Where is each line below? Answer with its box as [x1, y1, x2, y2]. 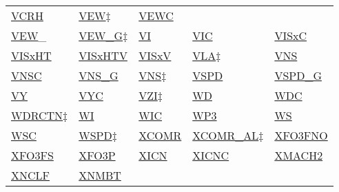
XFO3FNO [274, 127, 328, 143]
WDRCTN [11, 107, 63, 123]
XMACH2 [274, 147, 323, 163]
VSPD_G [274, 67, 322, 83]
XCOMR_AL [192, 127, 259, 143]
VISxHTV [79, 47, 127, 63]
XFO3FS [11, 147, 54, 163]
